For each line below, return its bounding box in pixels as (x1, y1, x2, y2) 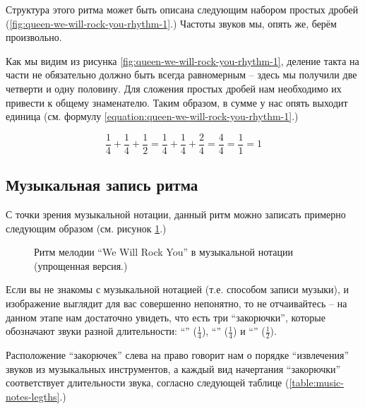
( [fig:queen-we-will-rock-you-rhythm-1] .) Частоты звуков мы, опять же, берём (6, 16, 337, 30)
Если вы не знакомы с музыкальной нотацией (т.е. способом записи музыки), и (6, 282, 349, 297)
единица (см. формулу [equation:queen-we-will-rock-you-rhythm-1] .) (6, 109, 299, 124)
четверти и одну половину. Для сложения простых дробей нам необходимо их (6, 81, 342, 95)
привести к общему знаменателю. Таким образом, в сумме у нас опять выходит (6, 95, 348, 109)
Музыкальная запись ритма (6, 174, 198, 196)
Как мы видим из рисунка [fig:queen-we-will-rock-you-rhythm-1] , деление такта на (6, 53, 359, 68)
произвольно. (6, 30, 62, 45)
